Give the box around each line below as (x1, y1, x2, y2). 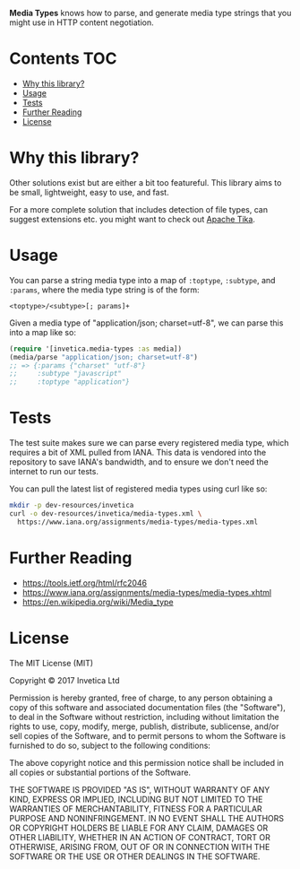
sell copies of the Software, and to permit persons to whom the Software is (9, 730, 287, 741)
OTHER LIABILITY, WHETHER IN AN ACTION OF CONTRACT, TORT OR (9, 831, 270, 842)
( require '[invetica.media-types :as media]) (9, 344, 182, 353)
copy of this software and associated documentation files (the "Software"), (9, 701, 287, 712)
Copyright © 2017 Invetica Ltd (9, 674, 120, 685)
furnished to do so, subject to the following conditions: (9, 740, 210, 751)
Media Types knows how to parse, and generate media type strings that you (9, 8, 292, 18)
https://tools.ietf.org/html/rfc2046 (21, 578, 148, 588)
